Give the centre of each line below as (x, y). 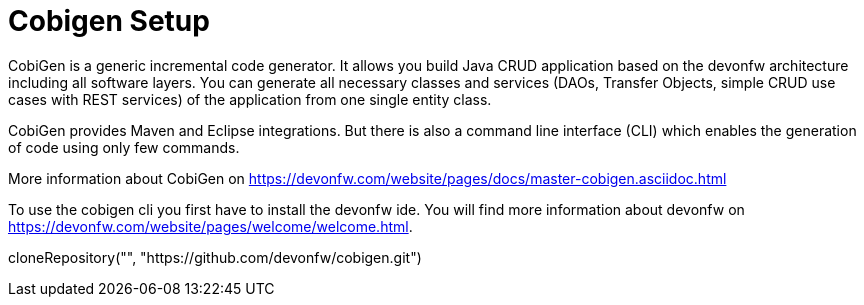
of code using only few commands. (124, 147)
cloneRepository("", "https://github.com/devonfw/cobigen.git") (215, 257)
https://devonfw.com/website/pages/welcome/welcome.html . (210, 226)
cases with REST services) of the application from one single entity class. (250, 99)
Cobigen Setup (109, 21)
